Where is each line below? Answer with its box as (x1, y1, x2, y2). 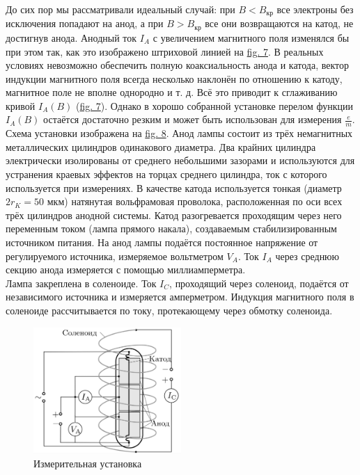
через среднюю (275, 248, 340, 263)
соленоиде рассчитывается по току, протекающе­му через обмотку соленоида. (6, 303, 333, 318)
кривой (6, 98, 36, 113)
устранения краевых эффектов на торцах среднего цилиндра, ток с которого (6, 167, 327, 182)
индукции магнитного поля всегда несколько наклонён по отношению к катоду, (6, 71, 343, 86)
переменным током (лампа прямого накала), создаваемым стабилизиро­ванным (6, 221, 337, 236)
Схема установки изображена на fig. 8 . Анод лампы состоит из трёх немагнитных (6, 126, 353, 140)
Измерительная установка (33, 456, 142, 470)
